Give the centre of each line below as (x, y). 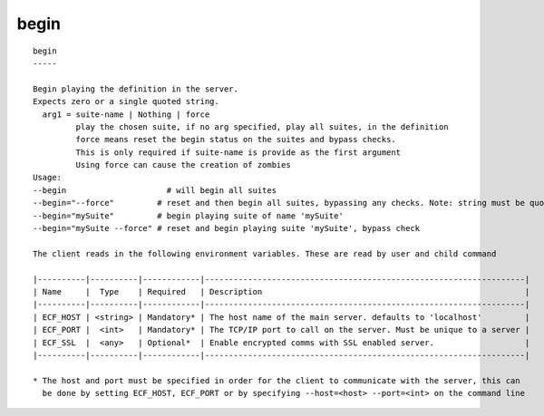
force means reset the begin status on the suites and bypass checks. (236, 140)
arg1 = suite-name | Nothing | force (126, 114)
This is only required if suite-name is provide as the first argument (238, 152)
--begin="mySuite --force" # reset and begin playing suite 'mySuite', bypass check (227, 228)
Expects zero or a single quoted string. (126, 102)
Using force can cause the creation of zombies (184, 165)
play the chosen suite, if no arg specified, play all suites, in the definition (262, 126)
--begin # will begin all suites (155, 190)
